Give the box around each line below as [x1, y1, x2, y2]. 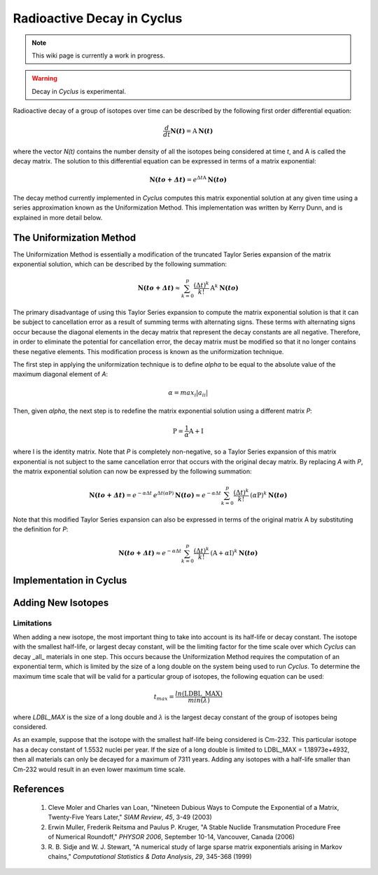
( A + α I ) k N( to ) [210, 548, 258, 557]
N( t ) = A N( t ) [170, 127, 213, 135]
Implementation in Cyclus [13, 574, 127, 586]
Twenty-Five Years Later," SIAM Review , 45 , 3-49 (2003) [48, 813, 213, 822]
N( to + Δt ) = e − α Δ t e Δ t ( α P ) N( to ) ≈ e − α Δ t [88, 490, 222, 499]
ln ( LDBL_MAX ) [175, 689, 223, 698]
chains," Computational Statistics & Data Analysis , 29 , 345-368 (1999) [48, 852, 252, 860]
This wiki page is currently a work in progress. [31, 51, 165, 60]
